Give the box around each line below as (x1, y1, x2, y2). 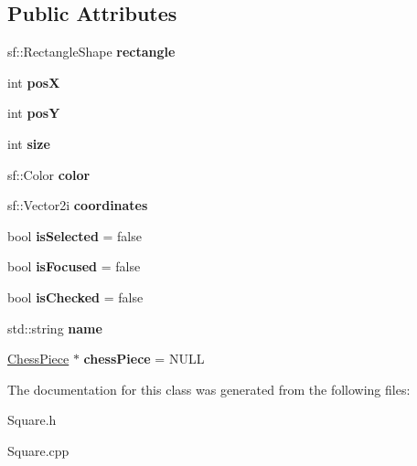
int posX (7, 72, 60, 91)
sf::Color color (7, 164, 91, 184)
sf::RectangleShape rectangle (7, 42, 176, 61)
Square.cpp (7, 440, 69, 460)
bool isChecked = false (7, 287, 144, 306)
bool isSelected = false (7, 226, 142, 245)
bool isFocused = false (7, 257, 141, 276)
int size (7, 133, 50, 153)
